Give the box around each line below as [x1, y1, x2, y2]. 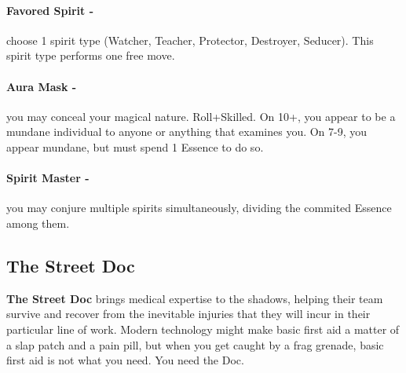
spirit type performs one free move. [6, 47, 175, 64]
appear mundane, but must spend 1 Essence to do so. [6, 138, 264, 155]
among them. [6, 214, 70, 231]
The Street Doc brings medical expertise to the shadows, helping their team [6, 290, 383, 306]
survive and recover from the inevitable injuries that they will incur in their [6, 305, 371, 322]
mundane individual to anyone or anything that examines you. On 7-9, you [6, 123, 368, 140]
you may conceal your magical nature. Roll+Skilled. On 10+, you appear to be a [6, 108, 396, 124]
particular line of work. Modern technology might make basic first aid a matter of [6, 320, 400, 337]
